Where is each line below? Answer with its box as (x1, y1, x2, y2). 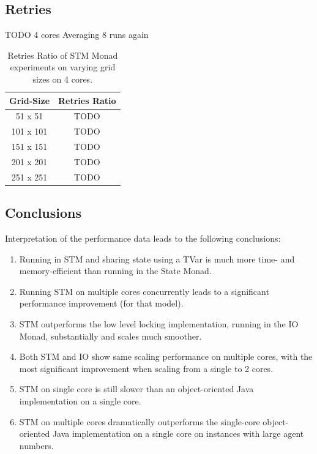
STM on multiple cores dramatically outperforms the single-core (19, 415, 260, 428)
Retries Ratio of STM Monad (7, 48, 118, 61)
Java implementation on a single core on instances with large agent (52, 427, 304, 440)
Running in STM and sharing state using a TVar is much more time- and (19, 252, 295, 265)
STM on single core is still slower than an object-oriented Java (19, 382, 254, 395)
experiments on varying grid (10, 61, 116, 73)
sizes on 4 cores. (32, 72, 93, 85)
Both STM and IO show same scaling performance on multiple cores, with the (19, 350, 313, 363)
